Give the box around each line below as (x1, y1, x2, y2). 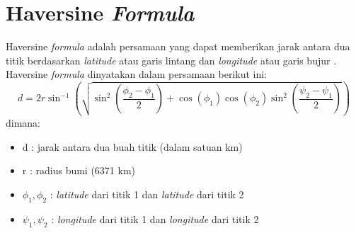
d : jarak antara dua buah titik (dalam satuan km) (22, 139, 243, 154)
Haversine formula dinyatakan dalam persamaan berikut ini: (6, 67, 268, 81)
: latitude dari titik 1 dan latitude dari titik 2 (50, 187, 244, 202)
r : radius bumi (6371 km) (22, 163, 136, 178)
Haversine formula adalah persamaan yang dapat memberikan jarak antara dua (6, 39, 350, 54)
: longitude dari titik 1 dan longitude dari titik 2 (51, 211, 259, 226)
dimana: (6, 115, 41, 130)
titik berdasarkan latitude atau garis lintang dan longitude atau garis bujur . (6, 52, 337, 67)
